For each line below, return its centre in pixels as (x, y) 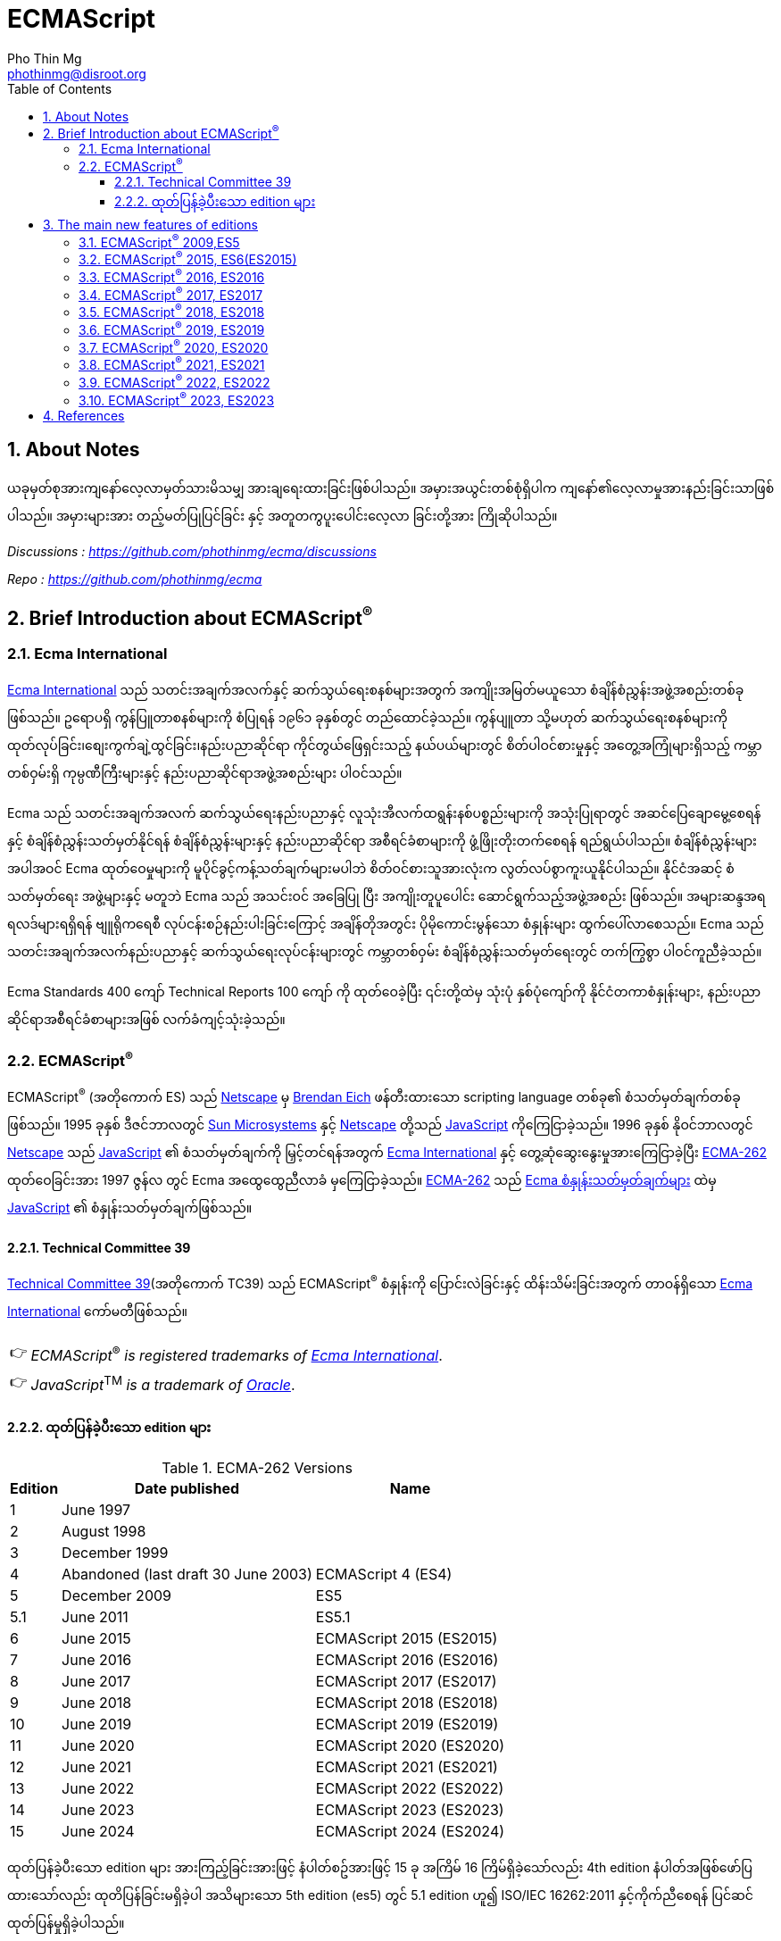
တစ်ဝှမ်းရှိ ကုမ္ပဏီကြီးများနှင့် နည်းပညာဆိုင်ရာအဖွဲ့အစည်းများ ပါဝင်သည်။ (205, 772)
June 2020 (98, 1746)
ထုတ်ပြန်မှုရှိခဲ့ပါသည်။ (66, 1923)
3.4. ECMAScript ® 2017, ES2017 (171, 294)
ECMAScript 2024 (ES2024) (410, 1832)
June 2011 (95, 1617)
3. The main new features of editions (151, 225)
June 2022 (98, 1789)
